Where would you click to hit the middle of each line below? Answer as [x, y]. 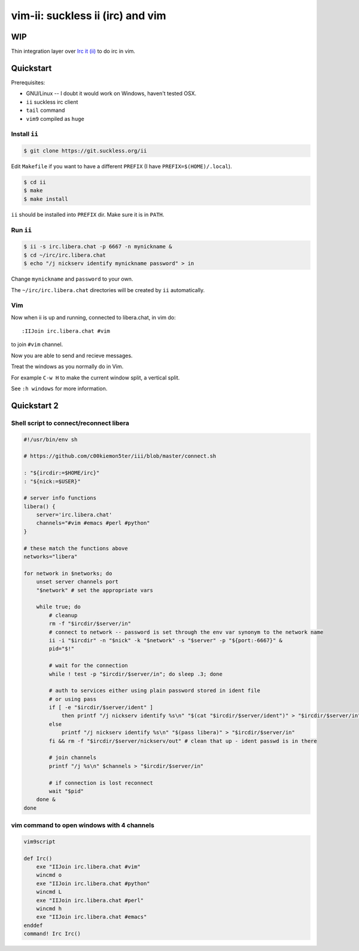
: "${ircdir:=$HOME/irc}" [62, 473]
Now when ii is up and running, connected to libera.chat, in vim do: [93, 317]
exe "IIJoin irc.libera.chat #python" [93, 883]
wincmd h [49, 909]
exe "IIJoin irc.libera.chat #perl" [90, 900]
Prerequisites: [28, 82]
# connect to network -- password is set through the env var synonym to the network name [186, 632]
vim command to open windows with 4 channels [83, 825]
